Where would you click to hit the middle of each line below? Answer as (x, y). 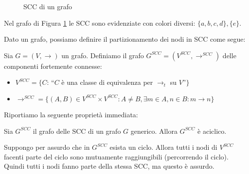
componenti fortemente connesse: (53, 66)
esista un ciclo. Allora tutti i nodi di (163, 147)
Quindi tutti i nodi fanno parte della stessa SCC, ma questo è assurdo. (109, 166)
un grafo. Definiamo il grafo (103, 55)
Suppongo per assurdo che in (47, 147)
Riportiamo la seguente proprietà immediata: (71, 114)
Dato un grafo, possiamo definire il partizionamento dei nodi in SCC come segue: (125, 39)
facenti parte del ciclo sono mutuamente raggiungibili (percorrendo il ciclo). (116, 156)
